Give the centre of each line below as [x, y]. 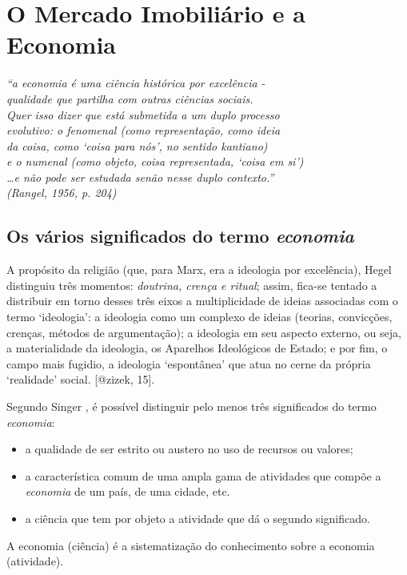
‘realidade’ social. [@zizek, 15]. [81, 379]
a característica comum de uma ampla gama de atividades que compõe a [203, 475]
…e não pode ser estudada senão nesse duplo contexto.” [140, 177]
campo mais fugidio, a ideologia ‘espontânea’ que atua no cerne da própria [189, 363]
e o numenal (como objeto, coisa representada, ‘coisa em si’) [155, 161]
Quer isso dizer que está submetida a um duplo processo [143, 114]
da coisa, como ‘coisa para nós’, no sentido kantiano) [137, 145]
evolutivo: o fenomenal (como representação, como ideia [144, 130]
